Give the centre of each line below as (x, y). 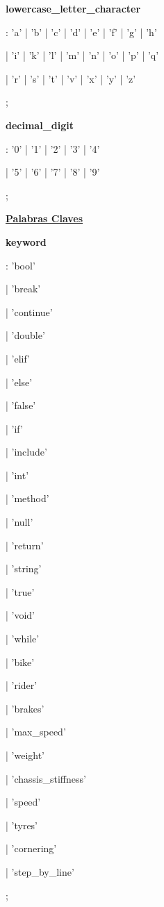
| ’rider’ (22, 685)
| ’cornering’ (31, 848)
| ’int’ (17, 475)
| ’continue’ (29, 311)
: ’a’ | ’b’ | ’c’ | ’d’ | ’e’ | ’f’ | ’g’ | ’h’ (81, 32)
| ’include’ (26, 452)
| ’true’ (20, 591)
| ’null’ (19, 522)
